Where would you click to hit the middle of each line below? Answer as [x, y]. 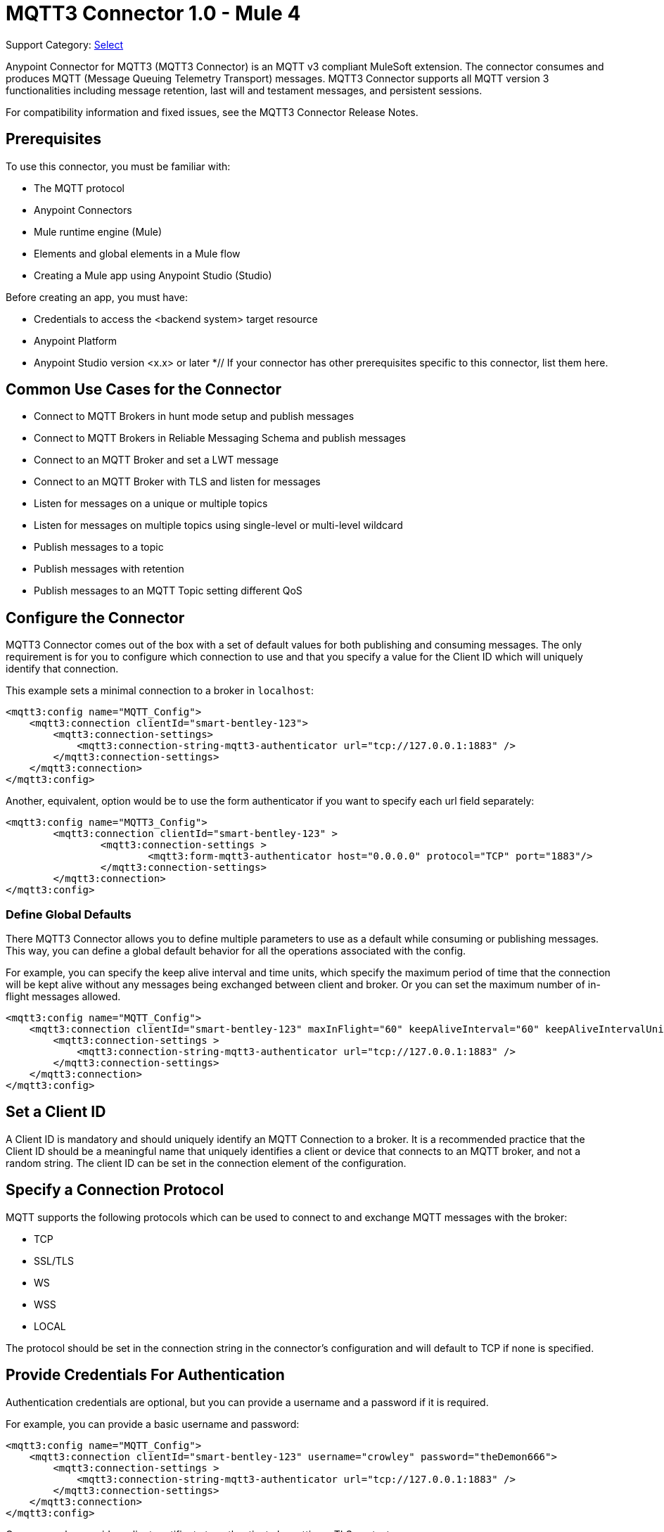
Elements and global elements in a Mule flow [137, 253]
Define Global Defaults [69, 914]
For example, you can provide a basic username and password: [153, 1424]
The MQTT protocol [79, 188]
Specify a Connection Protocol [115, 1190]
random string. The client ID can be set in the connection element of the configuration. [206, 1163]
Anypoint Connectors [83, 210]
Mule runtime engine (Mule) [98, 231]
